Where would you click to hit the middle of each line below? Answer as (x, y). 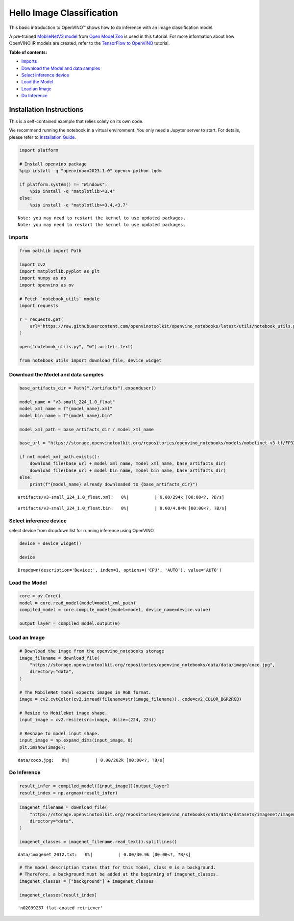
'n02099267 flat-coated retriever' (61, 908)
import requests (39, 306)
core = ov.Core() (40, 596)
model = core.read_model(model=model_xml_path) (77, 603)
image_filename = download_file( (60, 658)
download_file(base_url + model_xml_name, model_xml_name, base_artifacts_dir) (128, 464)
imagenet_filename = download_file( (63, 807)
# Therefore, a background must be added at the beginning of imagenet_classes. (119, 874)
